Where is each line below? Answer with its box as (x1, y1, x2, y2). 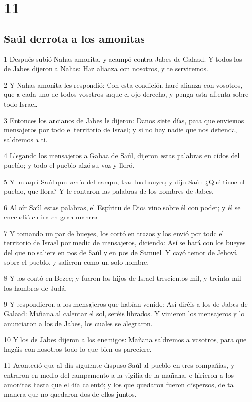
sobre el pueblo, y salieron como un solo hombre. (4, 256, 149, 267)
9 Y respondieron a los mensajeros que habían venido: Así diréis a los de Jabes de (4, 299, 248, 309)
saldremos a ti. (4, 134, 48, 144)
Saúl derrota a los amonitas (4, 31, 145, 46)
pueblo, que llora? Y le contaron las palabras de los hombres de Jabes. (4, 186, 214, 196)
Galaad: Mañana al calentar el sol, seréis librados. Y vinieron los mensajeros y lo (4, 309, 245, 319)
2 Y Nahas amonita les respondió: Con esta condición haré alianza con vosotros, (4, 79, 243, 90)
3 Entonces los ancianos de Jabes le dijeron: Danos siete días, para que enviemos (4, 115, 244, 125)
